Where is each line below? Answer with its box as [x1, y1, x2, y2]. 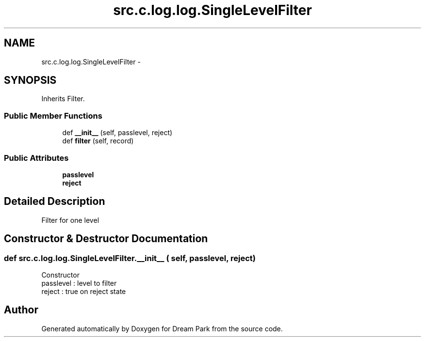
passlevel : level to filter [41, 279, 117, 287]
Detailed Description [4, 195, 105, 208]
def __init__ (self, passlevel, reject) [62, 128, 173, 137]
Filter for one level [41, 216, 99, 224]
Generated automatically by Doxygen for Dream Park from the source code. [41, 324, 283, 333]
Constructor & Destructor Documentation [4, 232, 208, 245]
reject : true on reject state [41, 287, 126, 295]
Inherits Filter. [41, 94, 85, 103]
